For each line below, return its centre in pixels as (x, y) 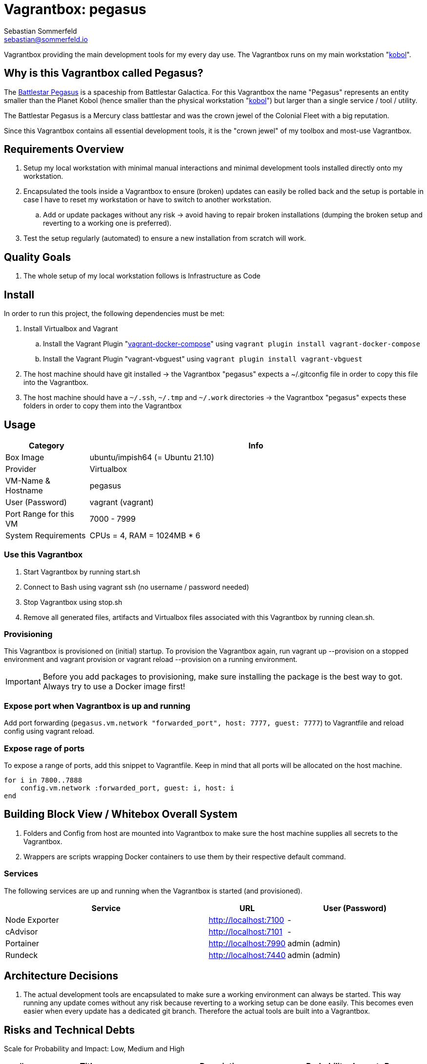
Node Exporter (32, 920)
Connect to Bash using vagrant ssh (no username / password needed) (136, 587)
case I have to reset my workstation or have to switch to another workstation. (147, 200)
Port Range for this (40, 514)
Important (23, 682)
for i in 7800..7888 (43, 780)
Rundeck (22, 955)
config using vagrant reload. (49, 731)
